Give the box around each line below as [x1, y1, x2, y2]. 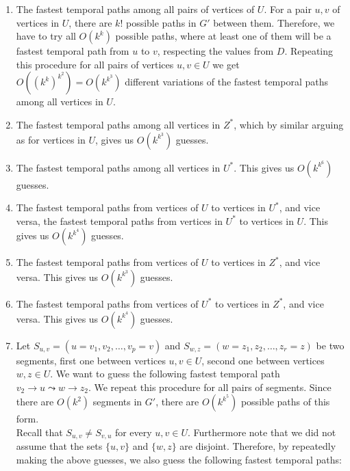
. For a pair [264, 2, 312, 16]
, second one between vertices [201, 353, 325, 367]
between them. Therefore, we [213, 15, 335, 29]
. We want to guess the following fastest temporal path [50, 366, 280, 381]
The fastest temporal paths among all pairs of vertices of [16, 2, 255, 16]
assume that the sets [16, 439, 103, 453]
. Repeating [284, 44, 334, 58]
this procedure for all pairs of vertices [16, 57, 174, 71]
